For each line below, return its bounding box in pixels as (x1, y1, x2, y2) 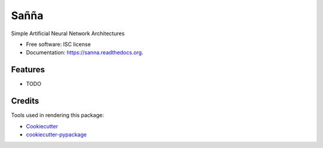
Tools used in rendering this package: (11, 112, 104, 119)
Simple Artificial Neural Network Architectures (11, 30, 125, 37)
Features (11, 64, 45, 75)
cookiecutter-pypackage (26, 131, 87, 138)
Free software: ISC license (26, 41, 91, 48)
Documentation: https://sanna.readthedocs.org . (26, 49, 144, 56)
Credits (11, 96, 39, 106)
